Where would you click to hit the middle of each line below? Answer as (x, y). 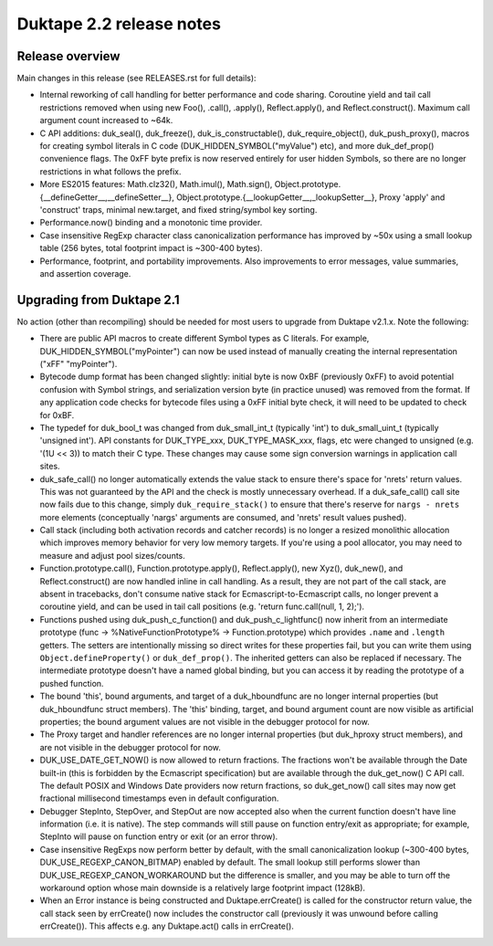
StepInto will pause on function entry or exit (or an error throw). (159, 836)
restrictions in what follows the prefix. (110, 171)
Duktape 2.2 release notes (119, 24)
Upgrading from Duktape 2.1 (98, 300)
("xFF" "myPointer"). (79, 364)
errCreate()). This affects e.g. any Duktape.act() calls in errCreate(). (167, 926)
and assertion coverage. (85, 273)
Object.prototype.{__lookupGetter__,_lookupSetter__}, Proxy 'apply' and (311, 197)
